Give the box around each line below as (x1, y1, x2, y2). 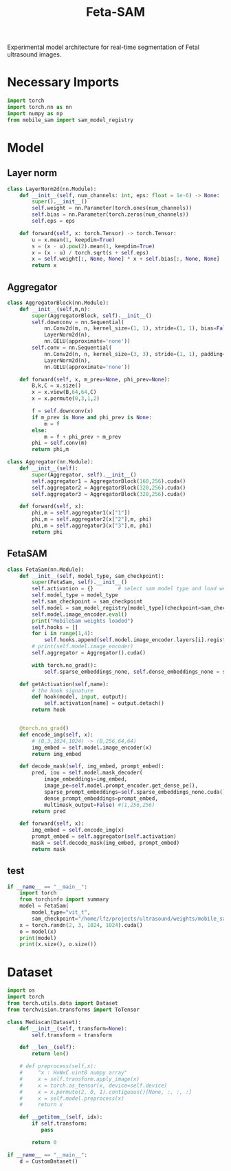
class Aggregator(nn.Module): (7, 459, 94, 466)
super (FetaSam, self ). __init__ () (32, 579, 128, 586)
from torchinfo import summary (19, 896, 109, 903)
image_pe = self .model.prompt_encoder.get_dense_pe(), (43, 782, 198, 789)
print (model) (19, 934, 57, 941)
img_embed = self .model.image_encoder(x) (32, 744, 153, 751)
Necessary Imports (7, 74, 120, 90)
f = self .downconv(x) (32, 408, 94, 414)
